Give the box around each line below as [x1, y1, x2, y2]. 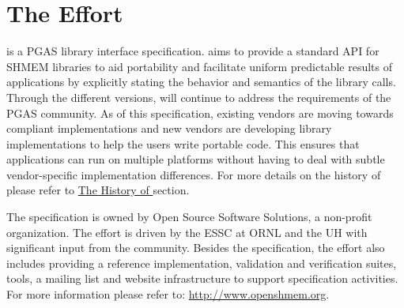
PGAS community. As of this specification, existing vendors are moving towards [6, 104, 394, 121]
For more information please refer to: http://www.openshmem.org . [6, 286, 330, 302]
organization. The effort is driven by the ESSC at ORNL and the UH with [6, 223, 368, 240]
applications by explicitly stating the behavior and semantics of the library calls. [6, 73, 396, 90]
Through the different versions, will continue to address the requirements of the [6, 88, 391, 105]
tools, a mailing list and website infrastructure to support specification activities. [6, 270, 398, 287]
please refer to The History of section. [6, 182, 190, 198]
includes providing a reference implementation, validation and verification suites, [6, 254, 397, 271]
